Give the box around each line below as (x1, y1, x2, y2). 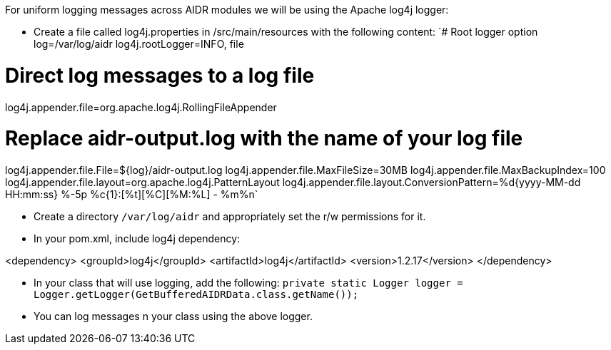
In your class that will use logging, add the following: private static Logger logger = (34, 277, 463, 289)
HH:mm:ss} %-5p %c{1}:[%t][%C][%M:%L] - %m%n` (5, 188, 258, 200)
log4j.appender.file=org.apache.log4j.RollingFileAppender (5, 101, 277, 113)
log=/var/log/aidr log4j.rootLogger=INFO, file (34, 38, 244, 50)
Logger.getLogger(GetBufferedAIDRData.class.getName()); (34, 289, 359, 300)
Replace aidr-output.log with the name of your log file (5, 126, 523, 151)
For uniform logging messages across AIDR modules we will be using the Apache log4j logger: (5, 4, 449, 16)
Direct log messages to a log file (5, 63, 315, 88)
